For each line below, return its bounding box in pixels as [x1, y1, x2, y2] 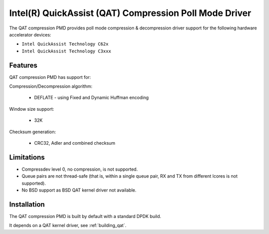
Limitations [9, 153, 45, 162]
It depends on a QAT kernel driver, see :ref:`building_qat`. [9, 223, 127, 229]
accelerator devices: [9, 31, 52, 37]
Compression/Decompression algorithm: [9, 83, 93, 89]
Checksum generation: [9, 129, 56, 135]
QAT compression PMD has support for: [9, 74, 91, 80]
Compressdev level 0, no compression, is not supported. [21, 166, 138, 172]
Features [9, 61, 37, 69]
